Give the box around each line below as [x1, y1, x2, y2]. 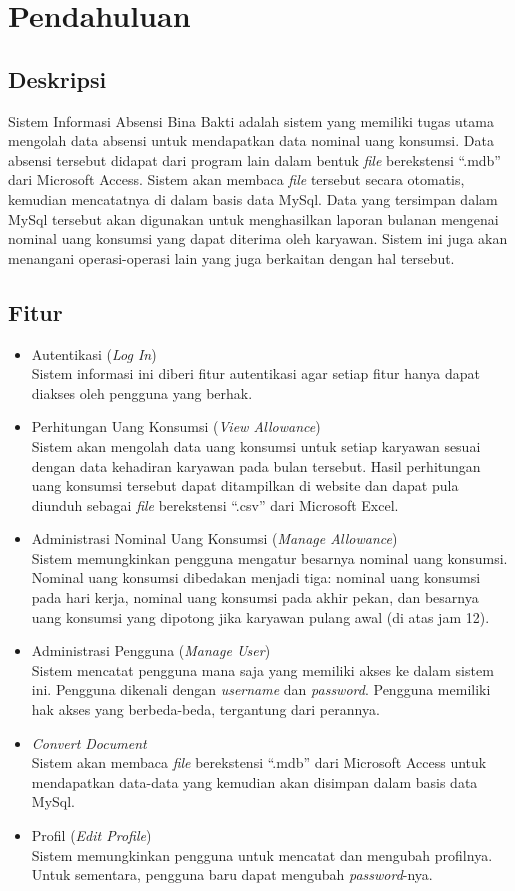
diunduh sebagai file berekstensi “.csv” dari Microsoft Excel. [31, 494, 399, 515]
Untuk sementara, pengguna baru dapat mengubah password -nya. [31, 864, 433, 885]
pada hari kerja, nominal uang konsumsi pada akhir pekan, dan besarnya [31, 587, 479, 608]
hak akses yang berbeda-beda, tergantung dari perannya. [31, 699, 380, 720]
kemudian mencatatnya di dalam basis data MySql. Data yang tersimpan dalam [8, 188, 498, 209]
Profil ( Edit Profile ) [31, 825, 152, 845]
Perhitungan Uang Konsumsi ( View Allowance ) [31, 416, 321, 437]
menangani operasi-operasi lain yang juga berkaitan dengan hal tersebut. [8, 247, 455, 268]
